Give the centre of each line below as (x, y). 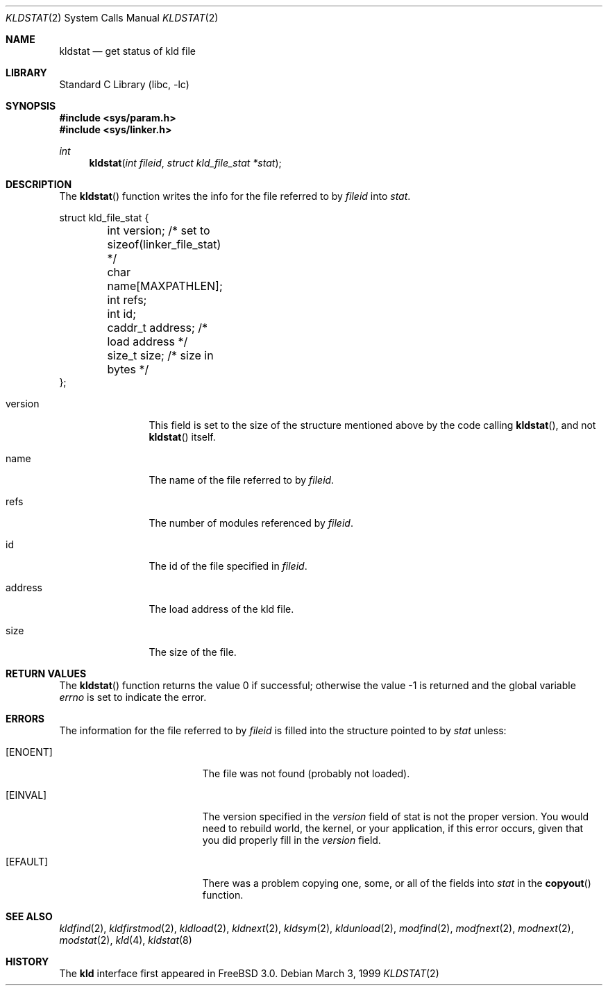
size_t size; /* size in (160, 355)
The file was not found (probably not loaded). (306, 773)
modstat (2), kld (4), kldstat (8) (126, 940)
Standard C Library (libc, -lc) (124, 84)
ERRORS (25, 719)
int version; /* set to (159, 230)
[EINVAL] (26, 795)
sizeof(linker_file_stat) (164, 244)
